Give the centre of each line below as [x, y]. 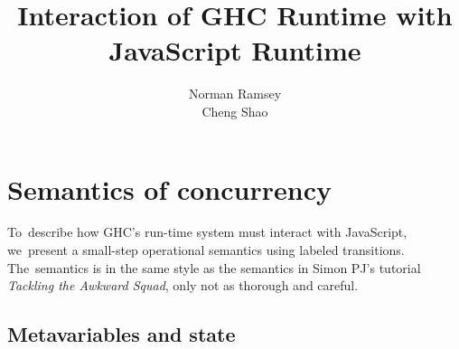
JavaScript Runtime [235, 50]
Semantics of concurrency [169, 189]
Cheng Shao [235, 111]
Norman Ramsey [235, 94]
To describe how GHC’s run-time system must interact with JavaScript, [207, 232]
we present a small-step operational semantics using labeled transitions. [206, 250]
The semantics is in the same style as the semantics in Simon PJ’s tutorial [214, 267]
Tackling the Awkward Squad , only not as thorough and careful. [183, 285]
